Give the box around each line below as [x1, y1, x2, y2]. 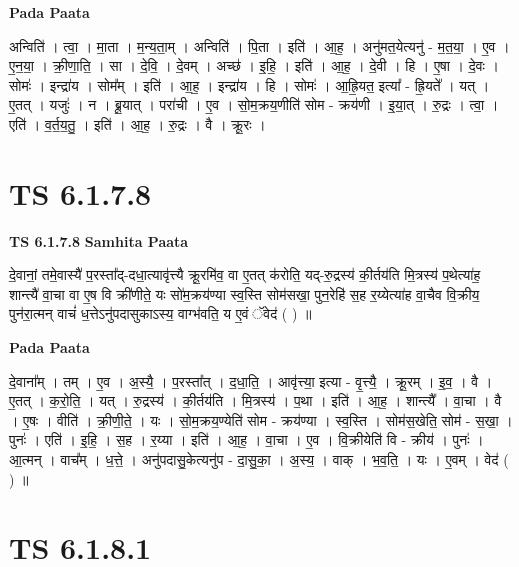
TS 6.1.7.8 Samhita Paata [9, 230, 189, 251]
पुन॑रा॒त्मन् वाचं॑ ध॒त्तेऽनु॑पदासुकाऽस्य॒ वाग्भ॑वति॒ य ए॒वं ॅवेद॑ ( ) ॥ [9, 303, 312, 324]
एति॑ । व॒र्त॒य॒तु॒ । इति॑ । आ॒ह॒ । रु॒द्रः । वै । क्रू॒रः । [9, 113, 266, 134]
